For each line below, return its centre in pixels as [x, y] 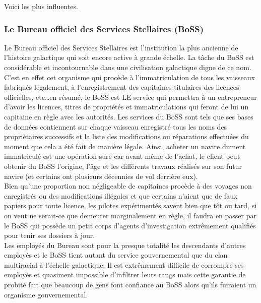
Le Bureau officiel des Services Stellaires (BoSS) [104, 28]
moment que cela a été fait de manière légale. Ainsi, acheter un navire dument [125, 146]
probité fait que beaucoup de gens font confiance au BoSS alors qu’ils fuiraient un [130, 285]
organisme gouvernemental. [46, 294]
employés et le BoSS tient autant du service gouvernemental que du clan [116, 255]
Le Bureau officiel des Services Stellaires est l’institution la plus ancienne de [121, 47]
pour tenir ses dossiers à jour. [50, 235]
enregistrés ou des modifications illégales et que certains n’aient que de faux [121, 195]
